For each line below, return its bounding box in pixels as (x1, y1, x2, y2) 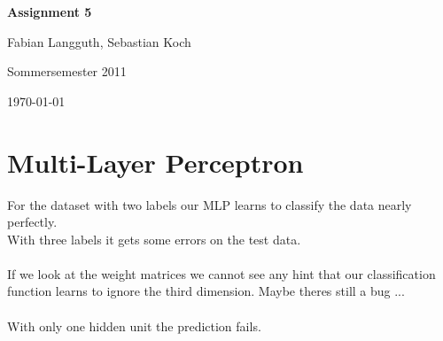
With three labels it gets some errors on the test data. (7, 229, 301, 248)
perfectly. (7, 213, 58, 231)
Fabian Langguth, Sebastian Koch (7, 32, 191, 50)
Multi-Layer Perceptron (7, 143, 304, 180)
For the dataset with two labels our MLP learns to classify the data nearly (7, 195, 412, 213)
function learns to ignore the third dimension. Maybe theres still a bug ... (7, 282, 405, 300)
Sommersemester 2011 (7, 62, 127, 81)
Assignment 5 (7, 3, 92, 20)
